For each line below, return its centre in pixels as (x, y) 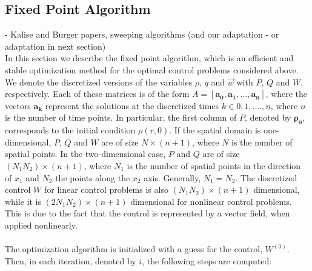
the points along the (93, 177)
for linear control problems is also (106, 189)
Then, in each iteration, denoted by (71, 260)
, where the (287, 94)
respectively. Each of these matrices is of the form (97, 94)
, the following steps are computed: (207, 260)
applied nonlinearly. (41, 225)
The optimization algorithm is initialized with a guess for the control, (134, 249)
